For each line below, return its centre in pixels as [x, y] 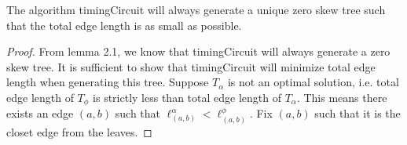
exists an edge [40, 113]
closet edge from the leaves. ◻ [79, 131]
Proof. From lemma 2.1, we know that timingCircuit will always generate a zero [198, 51]
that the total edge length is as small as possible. [124, 25]
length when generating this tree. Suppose [108, 82]
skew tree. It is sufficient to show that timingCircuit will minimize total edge [191, 66]
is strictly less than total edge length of [187, 97]
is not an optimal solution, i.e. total [313, 82]
